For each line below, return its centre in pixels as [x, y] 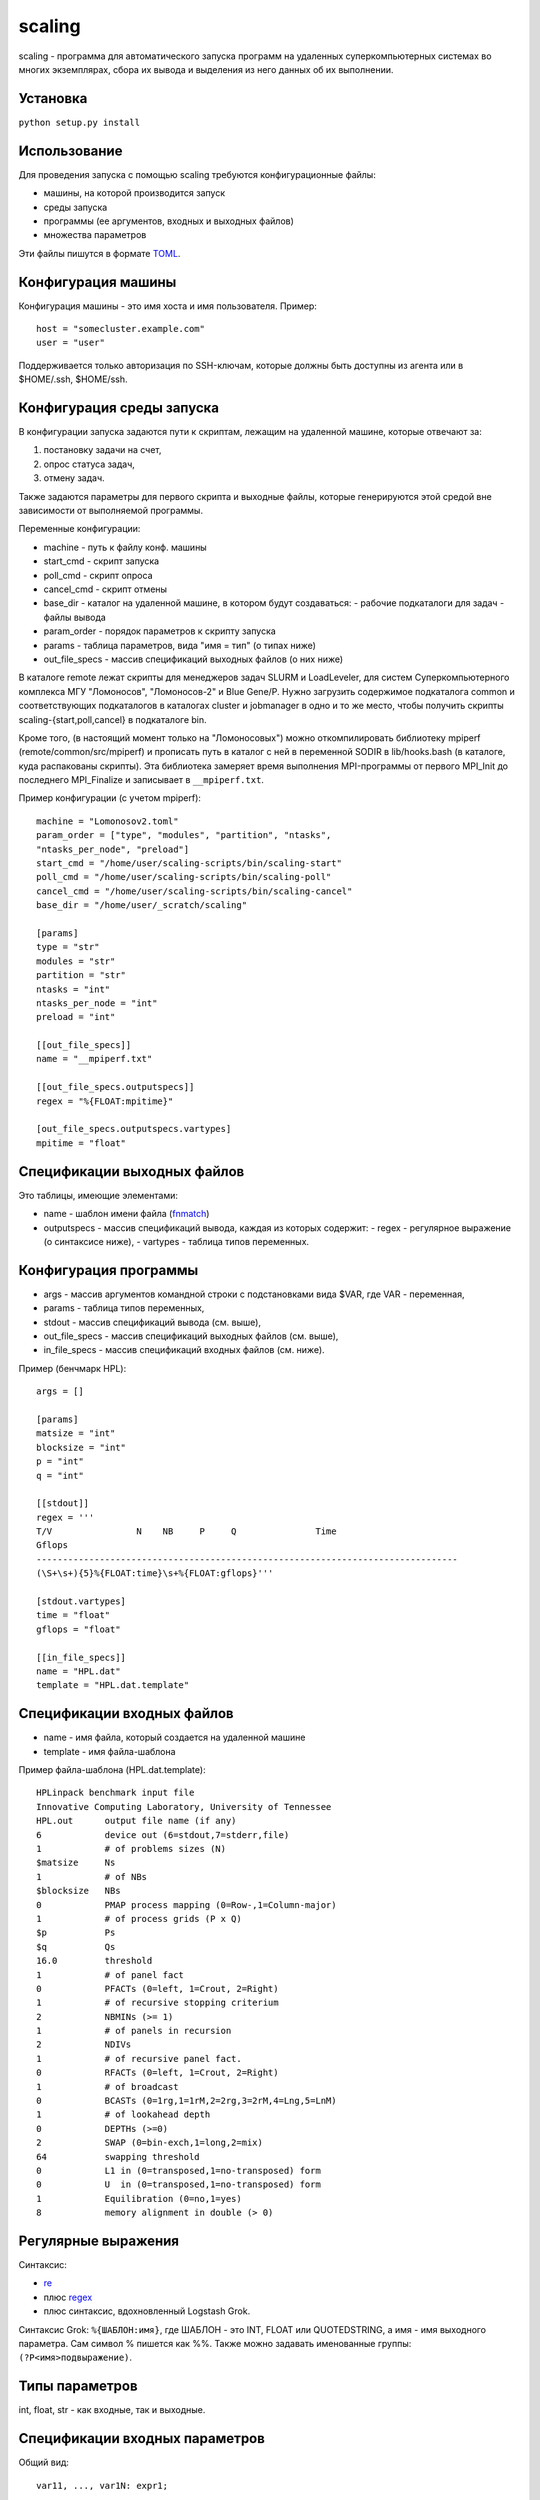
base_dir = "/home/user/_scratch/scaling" [142, 905]
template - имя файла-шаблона [109, 1751]
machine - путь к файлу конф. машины [125, 547]
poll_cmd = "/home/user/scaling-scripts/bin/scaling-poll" [184, 877]
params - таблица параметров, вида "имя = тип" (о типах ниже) [180, 645]
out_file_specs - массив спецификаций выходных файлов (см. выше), [191, 1336]
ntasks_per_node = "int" [97, 1003]
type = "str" [68, 947]
